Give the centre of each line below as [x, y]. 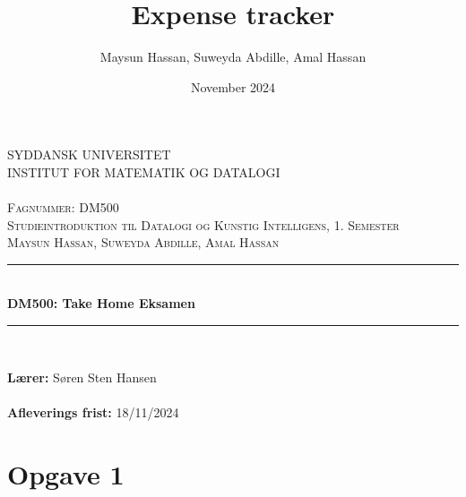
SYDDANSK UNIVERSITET [89, 154]
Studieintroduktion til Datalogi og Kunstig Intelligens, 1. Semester [203, 224]
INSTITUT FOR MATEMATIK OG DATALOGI [144, 171]
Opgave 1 [66, 473]
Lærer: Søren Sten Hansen [82, 377]
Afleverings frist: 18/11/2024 [93, 411]
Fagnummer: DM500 [63, 207]
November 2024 [233, 86]
